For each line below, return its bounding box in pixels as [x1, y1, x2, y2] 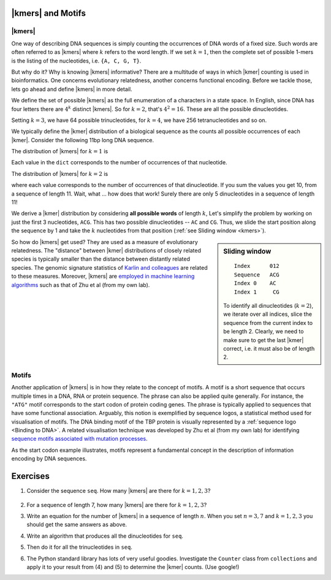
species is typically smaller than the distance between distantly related [11, 255, 190, 263]
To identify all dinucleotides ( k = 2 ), [223, 302, 314, 310]
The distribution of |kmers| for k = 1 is [11, 148, 108, 155]
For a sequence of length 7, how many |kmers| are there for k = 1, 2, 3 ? [26, 501, 207, 508]
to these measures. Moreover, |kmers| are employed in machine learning [11, 273, 195, 280]
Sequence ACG [234, 271, 280, 278]
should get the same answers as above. [26, 521, 127, 528]
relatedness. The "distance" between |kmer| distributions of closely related [11, 246, 202, 254]
